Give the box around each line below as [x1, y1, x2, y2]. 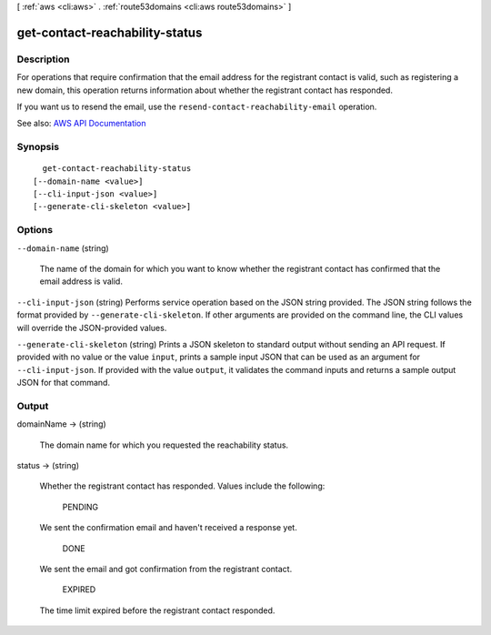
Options [16, 224, 54, 237]
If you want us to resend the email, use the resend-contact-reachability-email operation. [16, 101, 377, 112]
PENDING [62, 501, 99, 512]
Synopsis [16, 141, 59, 154]
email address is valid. [39, 276, 123, 287]
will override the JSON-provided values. [16, 322, 167, 333]
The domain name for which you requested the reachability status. [39, 439, 289, 450]
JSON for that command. [16, 378, 111, 388]
